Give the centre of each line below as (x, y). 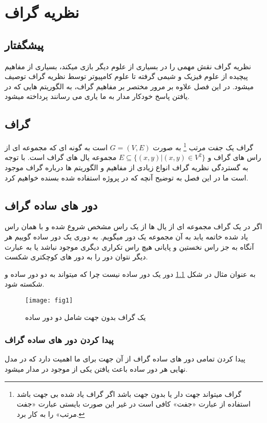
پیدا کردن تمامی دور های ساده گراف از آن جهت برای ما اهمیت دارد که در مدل (125, 359)
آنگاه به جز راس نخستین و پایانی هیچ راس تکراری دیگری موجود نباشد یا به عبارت (129, 246)
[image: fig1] (49, 300)
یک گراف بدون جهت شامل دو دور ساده (86, 317)
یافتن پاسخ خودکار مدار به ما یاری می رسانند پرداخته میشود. (97, 96)
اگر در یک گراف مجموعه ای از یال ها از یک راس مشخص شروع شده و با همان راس (133, 226)
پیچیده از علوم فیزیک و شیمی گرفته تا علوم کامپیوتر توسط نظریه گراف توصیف (126, 76)
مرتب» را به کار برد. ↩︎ (51, 414)
